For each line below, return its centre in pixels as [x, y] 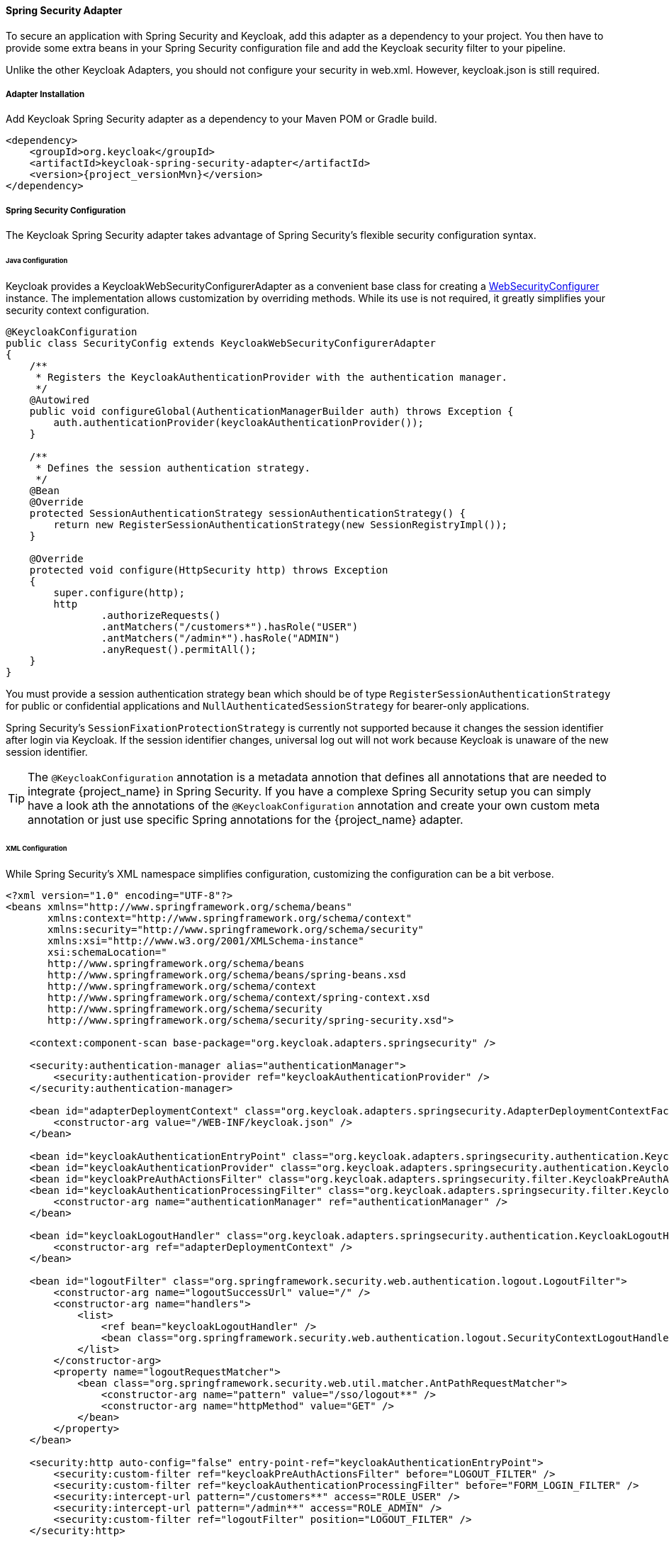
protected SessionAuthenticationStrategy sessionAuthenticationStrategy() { [248, 513]
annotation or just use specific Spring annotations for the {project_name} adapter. [246, 819]
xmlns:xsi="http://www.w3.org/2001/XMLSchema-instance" [206, 940]
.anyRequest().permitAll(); [179, 649]
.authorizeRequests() [161, 615]
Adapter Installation [45, 94]
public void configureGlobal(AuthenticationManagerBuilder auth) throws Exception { [271, 411]
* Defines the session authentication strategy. [173, 468]
